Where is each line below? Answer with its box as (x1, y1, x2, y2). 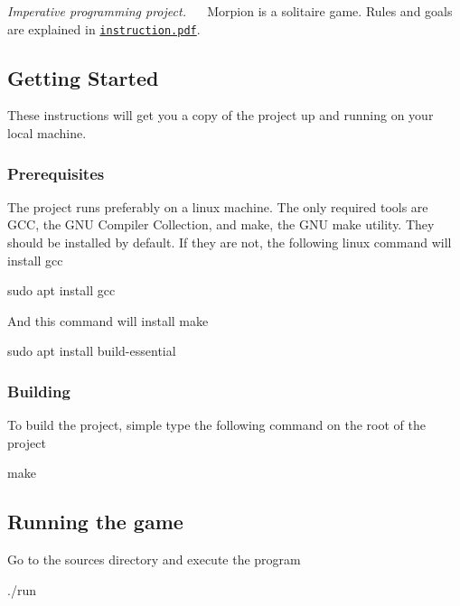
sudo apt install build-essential (7, 341, 176, 360)
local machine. (7, 124, 87, 143)
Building (7, 379, 70, 402)
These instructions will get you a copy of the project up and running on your (7, 106, 434, 125)
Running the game (7, 508, 183, 536)
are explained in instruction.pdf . (7, 19, 201, 38)
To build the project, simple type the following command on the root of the (7, 415, 426, 434)
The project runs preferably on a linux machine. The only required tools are (7, 197, 428, 216)
